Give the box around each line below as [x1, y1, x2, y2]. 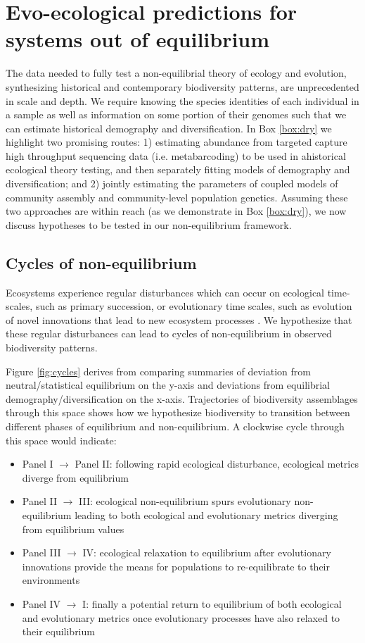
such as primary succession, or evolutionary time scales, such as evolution [35, 299, 352, 313]
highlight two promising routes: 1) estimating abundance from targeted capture [6, 135, 347, 149]
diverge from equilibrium [22, 470, 129, 485]
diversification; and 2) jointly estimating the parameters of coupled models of [6, 176, 338, 191]
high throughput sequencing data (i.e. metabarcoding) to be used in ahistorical [6, 148, 346, 163]
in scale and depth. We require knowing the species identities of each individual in [6, 93, 359, 108]
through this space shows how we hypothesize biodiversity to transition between [6, 405, 350, 420]
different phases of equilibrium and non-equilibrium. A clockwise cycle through [6, 418, 345, 433]
